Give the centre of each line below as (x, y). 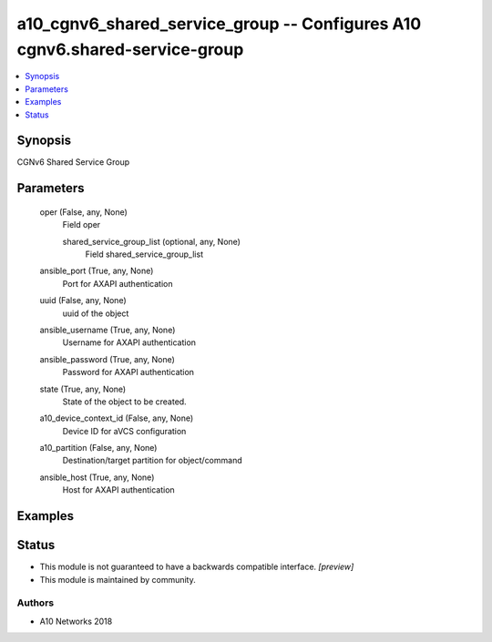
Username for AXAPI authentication (129, 342)
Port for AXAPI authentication (118, 283)
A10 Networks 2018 (76, 621)
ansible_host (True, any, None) (97, 477)
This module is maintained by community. (118, 579)
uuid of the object (96, 313)
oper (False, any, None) (83, 212)
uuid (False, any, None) (83, 301)
